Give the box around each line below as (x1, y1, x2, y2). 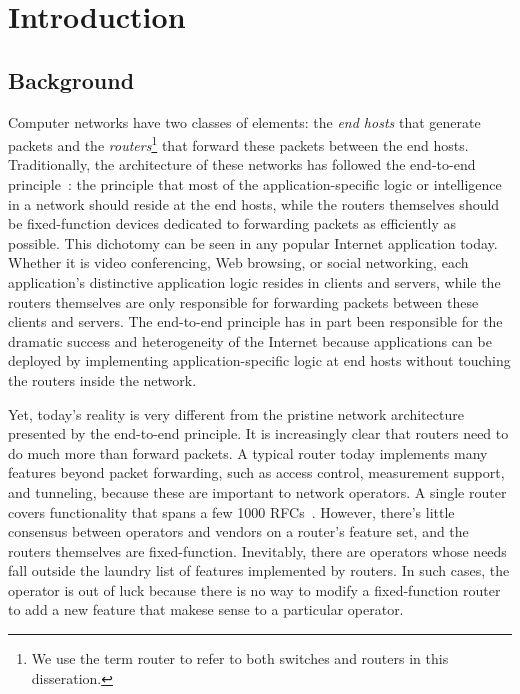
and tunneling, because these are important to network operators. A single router (8, 481, 507, 502)
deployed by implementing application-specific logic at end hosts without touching (8, 350, 511, 371)
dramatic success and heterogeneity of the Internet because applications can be (8, 330, 492, 351)
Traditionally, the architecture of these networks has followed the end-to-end (8, 154, 476, 175)
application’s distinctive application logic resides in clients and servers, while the (8, 271, 501, 292)
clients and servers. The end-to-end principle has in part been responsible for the (8, 311, 503, 332)
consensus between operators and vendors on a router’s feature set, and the (8, 521, 469, 542)
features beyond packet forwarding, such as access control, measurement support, (8, 462, 505, 483)
